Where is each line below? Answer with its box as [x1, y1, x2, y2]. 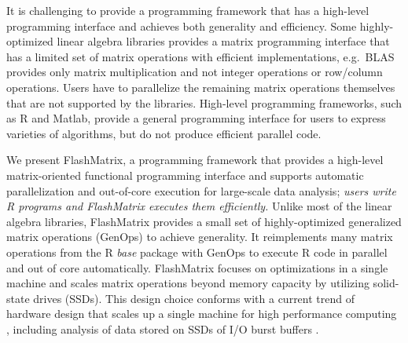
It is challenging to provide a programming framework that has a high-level [6, 2, 369, 18]
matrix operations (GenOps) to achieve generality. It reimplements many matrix [6, 228, 393, 245]
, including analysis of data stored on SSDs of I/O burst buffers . [6, 320, 319, 337]
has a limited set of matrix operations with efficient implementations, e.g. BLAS [6, 48, 395, 64]
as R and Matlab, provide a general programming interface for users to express [6, 110, 386, 126]
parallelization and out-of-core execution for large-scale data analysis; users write [6, 182, 396, 199]
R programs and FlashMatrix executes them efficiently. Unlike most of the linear [6, 198, 392, 214]
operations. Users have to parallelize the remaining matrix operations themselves [6, 78, 395, 95]
